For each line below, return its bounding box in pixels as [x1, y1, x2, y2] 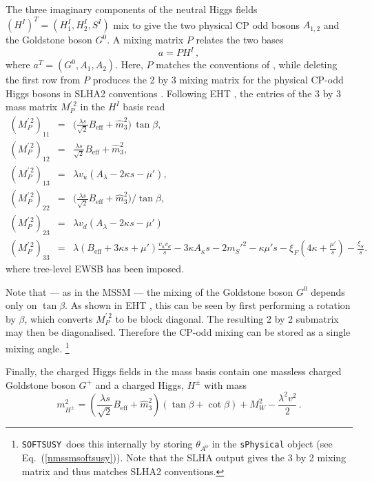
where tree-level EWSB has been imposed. [6, 261, 184, 275]
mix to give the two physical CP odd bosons [113, 17, 300, 32]
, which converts [24, 311, 93, 325]
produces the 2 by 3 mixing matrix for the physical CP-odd [92, 72, 344, 87]
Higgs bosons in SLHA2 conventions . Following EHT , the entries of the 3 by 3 [6, 86, 342, 100]
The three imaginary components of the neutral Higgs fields [6, 2, 258, 16]
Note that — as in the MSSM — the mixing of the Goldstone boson [6, 284, 293, 299]
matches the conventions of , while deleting [156, 57, 338, 72]
